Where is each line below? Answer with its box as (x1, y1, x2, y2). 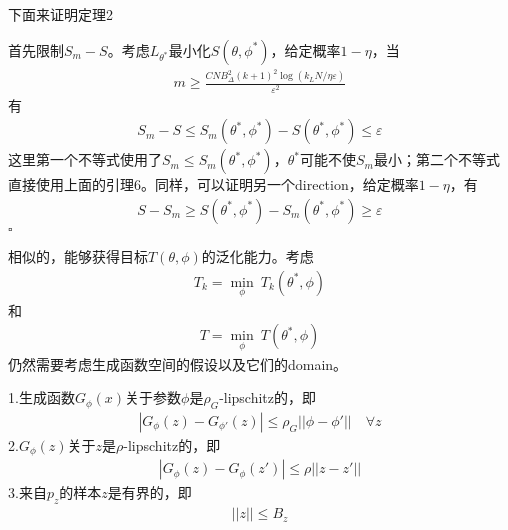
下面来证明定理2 (8, 4, 113, 24)
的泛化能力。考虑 (201, 245, 314, 266)
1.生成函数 (8, 387, 75, 408)
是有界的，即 (107, 482, 192, 503)
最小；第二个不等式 (373, 149, 500, 170)
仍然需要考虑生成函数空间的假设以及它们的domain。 (8, 353, 348, 374)
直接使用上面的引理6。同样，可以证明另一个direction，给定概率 (8, 174, 419, 195)
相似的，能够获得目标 (8, 245, 148, 266)
